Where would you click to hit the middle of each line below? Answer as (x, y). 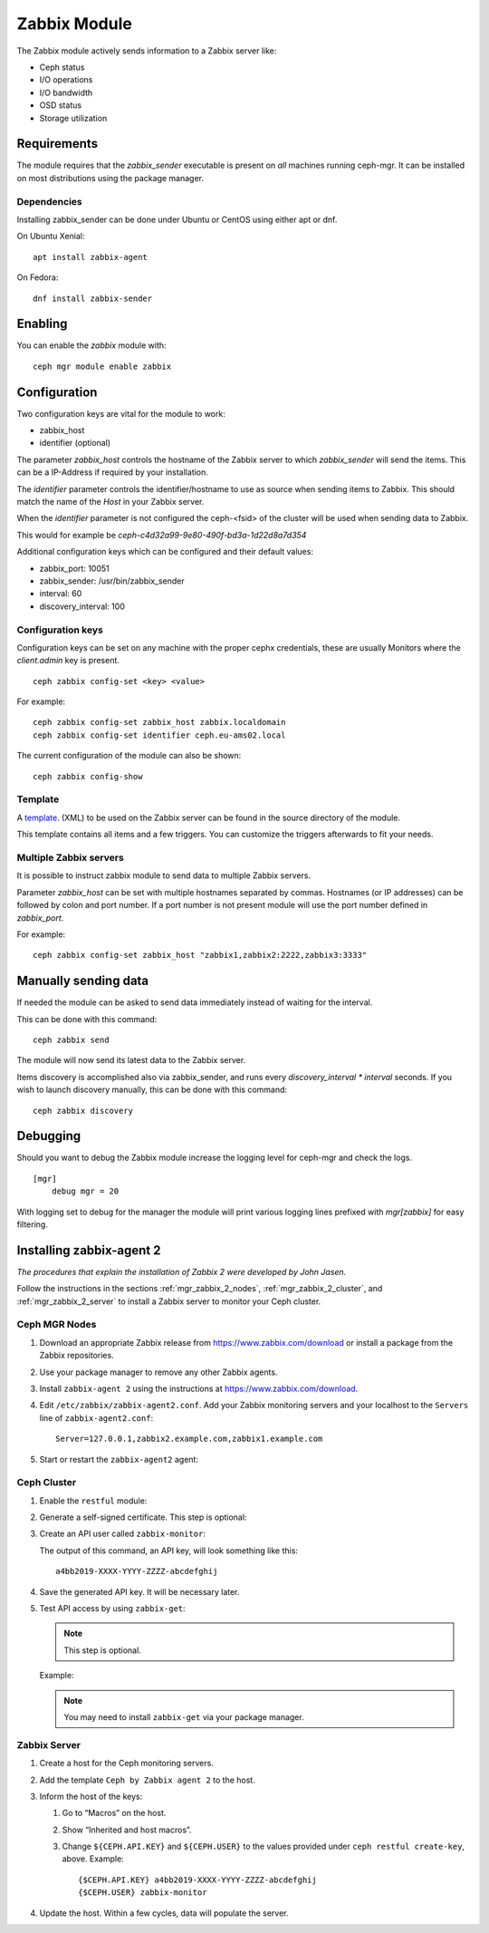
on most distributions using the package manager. (110, 178)
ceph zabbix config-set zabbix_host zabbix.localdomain (159, 722)
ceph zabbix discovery (83, 1111)
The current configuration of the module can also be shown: (129, 756)
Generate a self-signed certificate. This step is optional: (143, 1517)
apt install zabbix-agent (91, 257)
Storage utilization (73, 118)
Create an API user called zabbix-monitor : (122, 1534)
